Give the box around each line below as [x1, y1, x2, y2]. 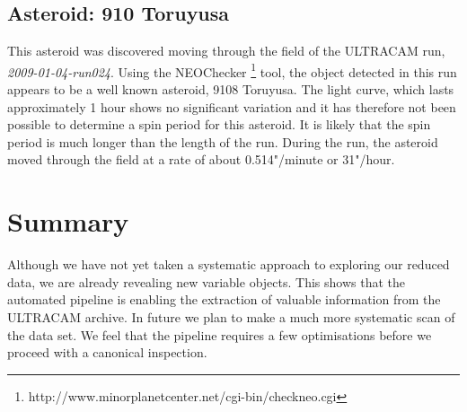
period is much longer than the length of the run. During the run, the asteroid [7, 132, 438, 151]
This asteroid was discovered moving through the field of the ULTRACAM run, [7, 41, 445, 60]
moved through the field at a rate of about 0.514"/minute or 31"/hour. [7, 150, 395, 169]
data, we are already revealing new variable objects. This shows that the [7, 272, 405, 291]
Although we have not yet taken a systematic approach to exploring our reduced [7, 255, 450, 274]
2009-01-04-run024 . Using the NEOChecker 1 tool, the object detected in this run [7, 59, 457, 81]
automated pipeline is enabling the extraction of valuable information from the [7, 290, 441, 309]
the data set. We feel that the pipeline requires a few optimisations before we [7, 325, 432, 344]
